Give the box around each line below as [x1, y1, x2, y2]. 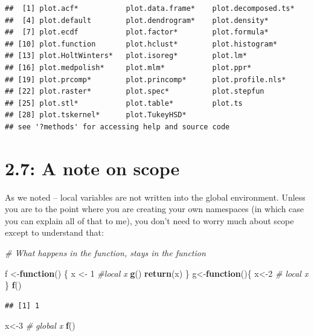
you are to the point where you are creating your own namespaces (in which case [5, 202, 304, 215]
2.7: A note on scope [5, 155, 180, 180]
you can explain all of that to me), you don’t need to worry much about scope [5, 214, 294, 227]
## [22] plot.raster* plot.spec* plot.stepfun [5, 87, 264, 96]
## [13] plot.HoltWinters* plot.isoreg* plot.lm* [5, 51, 247, 60]
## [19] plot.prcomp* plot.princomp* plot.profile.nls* [5, 75, 286, 84]
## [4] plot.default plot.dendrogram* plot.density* [5, 16, 269, 25]
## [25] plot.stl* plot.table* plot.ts [5, 99, 243, 108]
